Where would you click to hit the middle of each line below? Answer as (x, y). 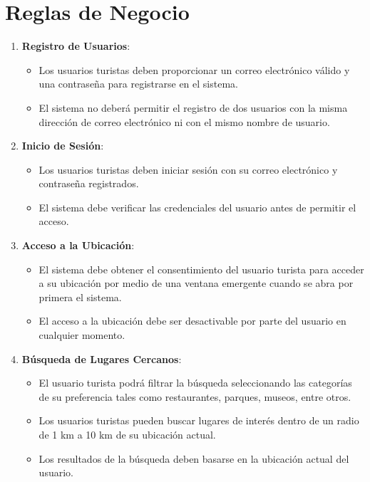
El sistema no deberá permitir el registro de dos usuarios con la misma (193, 107)
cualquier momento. (82, 335)
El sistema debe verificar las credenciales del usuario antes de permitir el (197, 207)
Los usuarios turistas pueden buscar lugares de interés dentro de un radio (199, 420)
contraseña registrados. (89, 183)
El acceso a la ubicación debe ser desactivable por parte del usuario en (192, 321)
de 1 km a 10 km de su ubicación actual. (127, 434)
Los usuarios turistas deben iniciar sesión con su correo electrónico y (188, 169)
